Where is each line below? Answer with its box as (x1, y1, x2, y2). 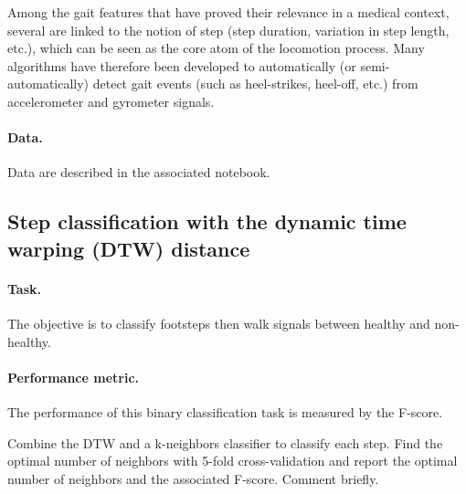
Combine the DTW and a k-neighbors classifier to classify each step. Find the (7, 433, 443, 452)
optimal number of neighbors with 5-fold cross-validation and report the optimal (7, 451, 458, 470)
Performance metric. (7, 367, 140, 386)
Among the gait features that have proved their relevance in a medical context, (7, 3, 450, 21)
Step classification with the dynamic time (7, 207, 407, 236)
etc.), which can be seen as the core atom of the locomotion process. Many (7, 38, 425, 58)
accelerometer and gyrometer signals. (7, 91, 215, 110)
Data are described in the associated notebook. (7, 163, 270, 182)
